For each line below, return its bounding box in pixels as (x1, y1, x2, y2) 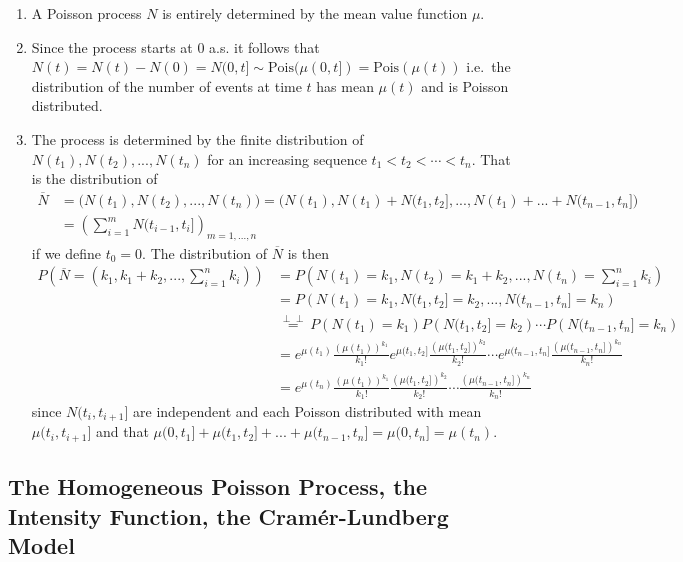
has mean (316, 75, 374, 96)
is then (287, 242, 329, 263)
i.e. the (466, 56, 511, 77)
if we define (31, 242, 102, 263)
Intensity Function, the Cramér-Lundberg (8, 500, 449, 531)
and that (95, 421, 149, 442)
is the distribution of (31, 168, 158, 189)
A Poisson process (31, 3, 142, 23)
